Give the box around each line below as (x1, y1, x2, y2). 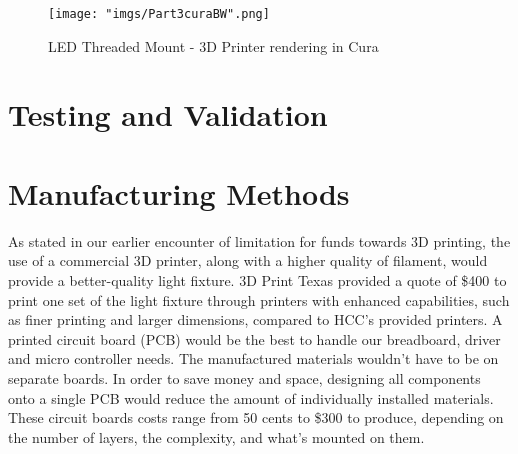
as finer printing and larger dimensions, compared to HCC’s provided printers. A (8, 309, 503, 330)
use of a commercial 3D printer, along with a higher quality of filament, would (8, 250, 488, 271)
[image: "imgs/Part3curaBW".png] (48, 7, 270, 21)
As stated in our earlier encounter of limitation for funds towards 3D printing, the (8, 230, 511, 251)
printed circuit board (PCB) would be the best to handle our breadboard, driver (8, 328, 501, 349)
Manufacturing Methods (8, 172, 350, 213)
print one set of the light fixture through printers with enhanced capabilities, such (8, 289, 510, 310)
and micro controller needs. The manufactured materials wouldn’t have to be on (8, 348, 499, 369)
